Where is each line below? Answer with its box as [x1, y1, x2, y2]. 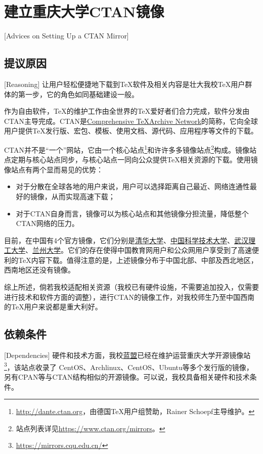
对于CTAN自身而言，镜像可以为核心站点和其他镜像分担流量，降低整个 [16, 208, 249, 218]
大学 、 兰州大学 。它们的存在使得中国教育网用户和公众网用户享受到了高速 [11, 245, 252, 255]
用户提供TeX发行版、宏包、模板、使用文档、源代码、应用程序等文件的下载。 [4, 125, 258, 136]
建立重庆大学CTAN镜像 [4, 1, 164, 22]
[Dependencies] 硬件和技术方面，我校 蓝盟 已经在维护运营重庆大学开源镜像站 [4, 350, 251, 360]
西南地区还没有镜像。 [4, 264, 75, 275]
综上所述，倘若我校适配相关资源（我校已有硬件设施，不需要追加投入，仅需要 [4, 282, 259, 292]
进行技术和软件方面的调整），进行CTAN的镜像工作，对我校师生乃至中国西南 [4, 291, 255, 302]
